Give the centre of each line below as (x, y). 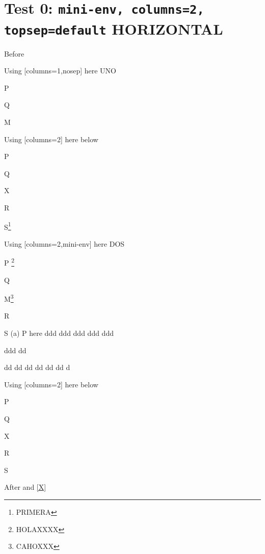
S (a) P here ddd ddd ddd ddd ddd (59, 333)
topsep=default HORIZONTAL (114, 28)
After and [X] (25, 487)
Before (14, 53)
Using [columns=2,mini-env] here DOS (64, 243)
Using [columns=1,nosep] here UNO (60, 71)
